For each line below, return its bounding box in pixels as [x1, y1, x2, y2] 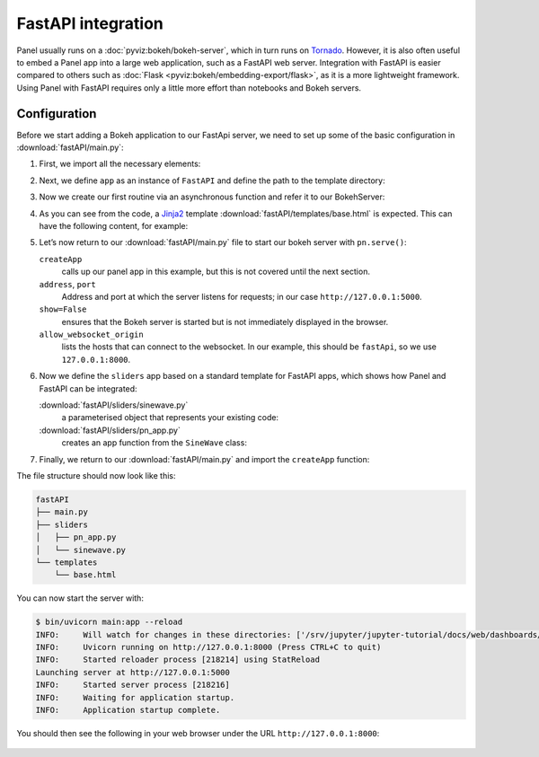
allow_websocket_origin [39, 330, 144, 340]
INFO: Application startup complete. [35, 705, 221, 716]
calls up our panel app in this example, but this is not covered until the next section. [61, 266, 370, 277]
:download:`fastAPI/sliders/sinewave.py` [39, 400, 189, 410]
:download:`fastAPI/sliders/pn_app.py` [39, 425, 181, 436]
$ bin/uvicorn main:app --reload [35, 617, 183, 628]
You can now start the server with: [16, 593, 144, 603]
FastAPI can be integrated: [39, 383, 138, 394]
